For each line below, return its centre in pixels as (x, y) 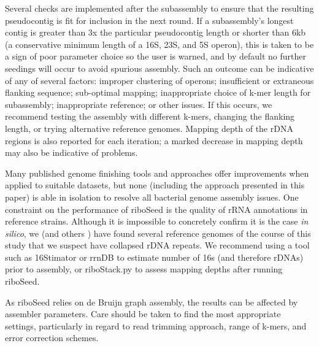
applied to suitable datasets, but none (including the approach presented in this (155, 185)
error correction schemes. (52, 338)
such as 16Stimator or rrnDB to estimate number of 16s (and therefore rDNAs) (154, 257)
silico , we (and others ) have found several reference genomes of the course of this (158, 233)
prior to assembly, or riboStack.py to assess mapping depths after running (144, 269)
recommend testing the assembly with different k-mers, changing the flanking (150, 116)
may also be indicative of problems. (71, 152)
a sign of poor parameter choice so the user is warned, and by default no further (156, 56)
